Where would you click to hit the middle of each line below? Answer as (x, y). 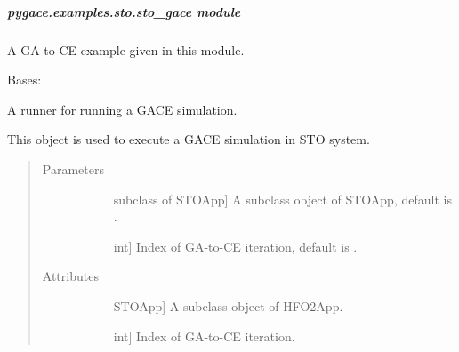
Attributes (70, 276)
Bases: (24, 80)
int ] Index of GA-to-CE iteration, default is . (235, 246)
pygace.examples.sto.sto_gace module (124, 11)
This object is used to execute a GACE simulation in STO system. (189, 139)
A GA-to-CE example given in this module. (126, 49)
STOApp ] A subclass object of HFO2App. (228, 305)
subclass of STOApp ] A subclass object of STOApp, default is (282, 199)
